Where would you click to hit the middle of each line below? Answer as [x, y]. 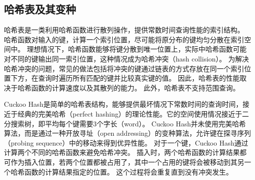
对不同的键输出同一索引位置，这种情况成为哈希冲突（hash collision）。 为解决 [127, 58]
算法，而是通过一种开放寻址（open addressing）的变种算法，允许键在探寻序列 [127, 133]
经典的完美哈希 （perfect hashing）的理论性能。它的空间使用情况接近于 [130, 113]
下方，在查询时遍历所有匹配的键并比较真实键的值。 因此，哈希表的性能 [125, 78]
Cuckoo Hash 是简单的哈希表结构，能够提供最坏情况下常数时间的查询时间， [123, 104]
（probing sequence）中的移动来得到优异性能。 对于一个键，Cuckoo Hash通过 [126, 142]
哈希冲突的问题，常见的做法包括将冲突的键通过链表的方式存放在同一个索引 [124, 68]
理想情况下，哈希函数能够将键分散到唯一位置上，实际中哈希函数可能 [137, 49]
